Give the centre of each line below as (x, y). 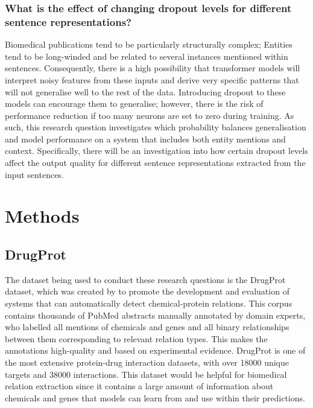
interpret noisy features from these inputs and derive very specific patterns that (152, 79)
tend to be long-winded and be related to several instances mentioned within (147, 56)
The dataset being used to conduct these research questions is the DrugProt (145, 279)
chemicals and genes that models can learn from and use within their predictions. (155, 397)
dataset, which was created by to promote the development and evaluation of (147, 291)
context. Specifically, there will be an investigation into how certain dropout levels (156, 151)
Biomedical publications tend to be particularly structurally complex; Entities (149, 44)
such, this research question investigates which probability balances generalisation (156, 127)
